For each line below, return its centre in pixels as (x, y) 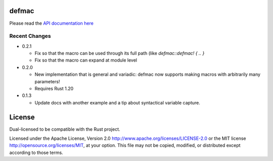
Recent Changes (30, 36)
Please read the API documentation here (51, 23)
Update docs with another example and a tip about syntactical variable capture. (118, 102)
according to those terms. (36, 152)
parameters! (47, 81)
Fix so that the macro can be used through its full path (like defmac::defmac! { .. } (120, 53)
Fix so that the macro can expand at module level (86, 60)
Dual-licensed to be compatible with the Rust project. (65, 129)
